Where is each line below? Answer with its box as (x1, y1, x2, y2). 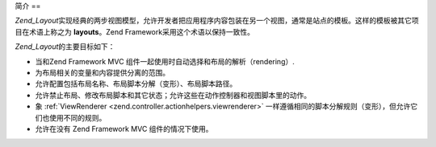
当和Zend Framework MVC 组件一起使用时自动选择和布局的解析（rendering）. (35, 56, 295, 66)
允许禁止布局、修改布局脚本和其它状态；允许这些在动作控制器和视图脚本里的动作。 (35, 90, 311, 100)
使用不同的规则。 (48, 112, 107, 122)
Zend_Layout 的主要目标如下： (15, 42, 115, 51)
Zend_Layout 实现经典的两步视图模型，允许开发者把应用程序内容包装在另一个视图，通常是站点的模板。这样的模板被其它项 (15, 16, 419, 26)
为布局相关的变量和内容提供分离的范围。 (35, 67, 170, 77)
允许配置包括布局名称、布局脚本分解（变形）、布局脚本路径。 (35, 79, 237, 88)
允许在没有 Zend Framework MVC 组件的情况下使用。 (35, 124, 213, 133)
